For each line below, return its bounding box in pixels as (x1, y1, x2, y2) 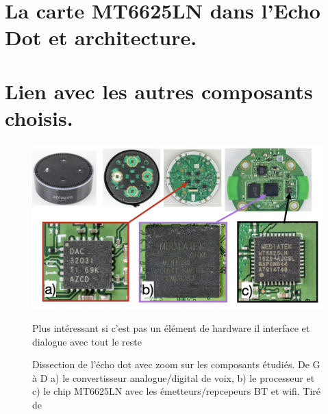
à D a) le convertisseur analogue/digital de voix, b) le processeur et (32, 370, 315, 385)
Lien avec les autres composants (5, 77, 313, 105)
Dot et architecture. (5, 23, 197, 51)
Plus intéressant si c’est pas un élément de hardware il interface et (32, 321, 310, 335)
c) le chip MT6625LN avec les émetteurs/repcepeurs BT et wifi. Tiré (32, 384, 321, 398)
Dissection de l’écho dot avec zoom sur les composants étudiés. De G (32, 357, 320, 372)
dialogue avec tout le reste (32, 334, 142, 348)
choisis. (5, 103, 73, 131)
